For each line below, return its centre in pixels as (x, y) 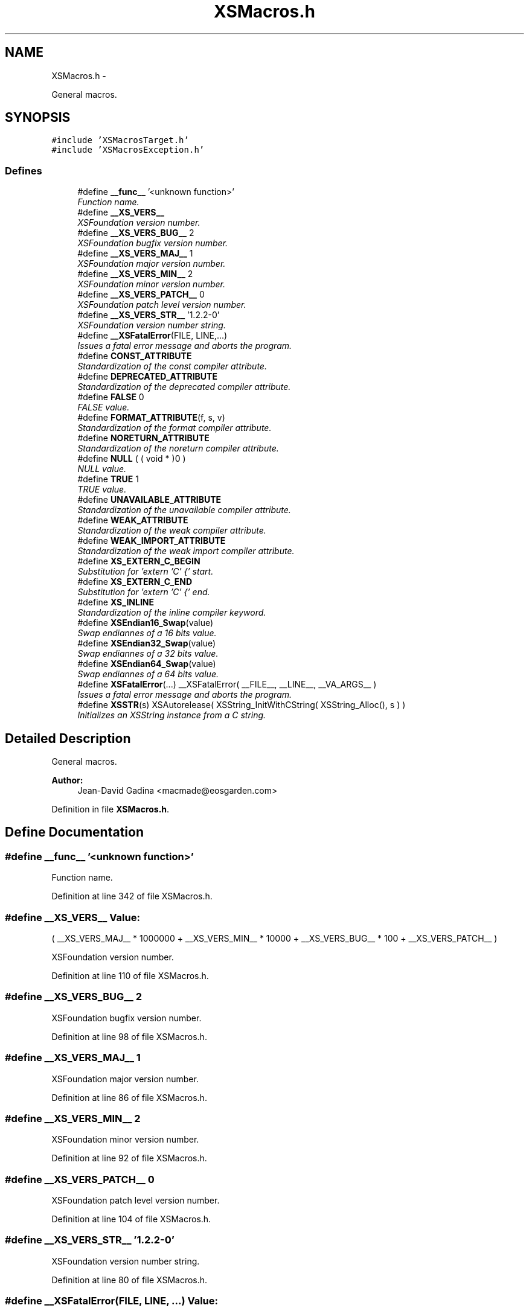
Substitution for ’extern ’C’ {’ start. (146, 572)
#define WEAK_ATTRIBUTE (133, 520)
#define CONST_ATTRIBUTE (135, 356)
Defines (24, 171)
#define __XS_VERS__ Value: (72, 917)
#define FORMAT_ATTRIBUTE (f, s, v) (151, 418)
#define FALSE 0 (111, 397)
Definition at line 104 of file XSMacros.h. (131, 1219)
